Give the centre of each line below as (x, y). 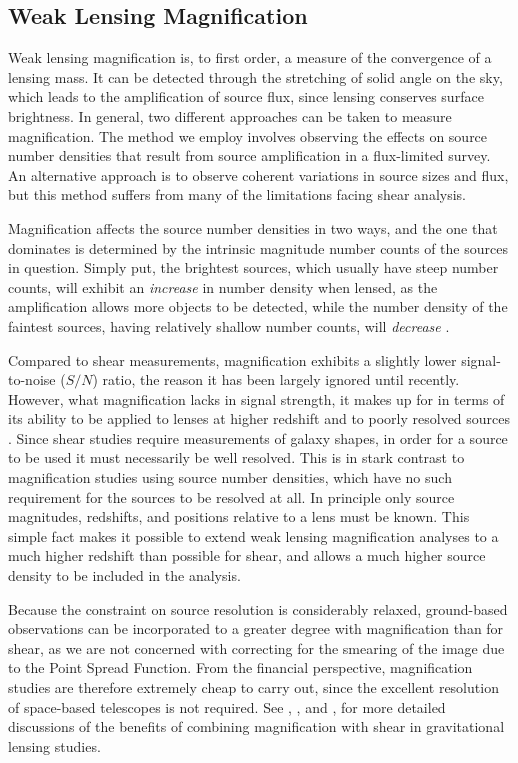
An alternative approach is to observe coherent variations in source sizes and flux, (258, 174)
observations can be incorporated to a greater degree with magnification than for (256, 628)
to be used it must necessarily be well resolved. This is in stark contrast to (236, 457)
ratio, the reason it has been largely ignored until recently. (281, 379)
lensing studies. (54, 745)
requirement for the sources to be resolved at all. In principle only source (231, 496)
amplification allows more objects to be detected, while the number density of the (258, 306)
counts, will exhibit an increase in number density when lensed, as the (223, 286)
